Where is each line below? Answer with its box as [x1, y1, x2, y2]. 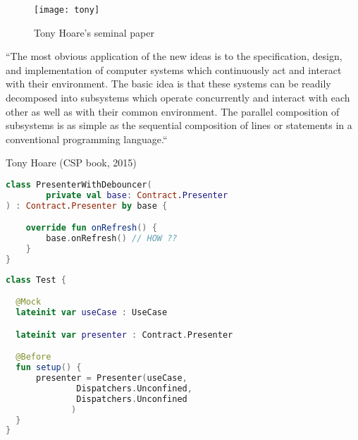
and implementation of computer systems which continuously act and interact [6, 62, 342, 77]
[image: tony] [34, 5, 100, 15]
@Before [16, 352, 51, 362]
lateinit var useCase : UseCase [16, 307, 168, 318]
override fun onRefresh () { [25, 223, 157, 233]
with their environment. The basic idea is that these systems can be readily [6, 76, 331, 91]
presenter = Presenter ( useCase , [35, 373, 187, 383]
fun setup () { [16, 362, 82, 373]
